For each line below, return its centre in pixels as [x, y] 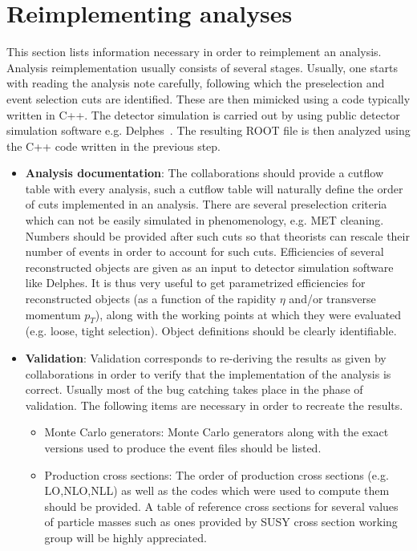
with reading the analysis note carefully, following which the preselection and [196, 83]
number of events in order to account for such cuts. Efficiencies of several [204, 251]
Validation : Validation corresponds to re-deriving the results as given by [206, 358]
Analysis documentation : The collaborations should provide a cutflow [204, 173]
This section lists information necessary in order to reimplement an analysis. [194, 52]
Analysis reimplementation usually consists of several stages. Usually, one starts [202, 67]
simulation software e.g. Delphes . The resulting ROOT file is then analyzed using [208, 130]
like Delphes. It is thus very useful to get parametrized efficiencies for [195, 283]
